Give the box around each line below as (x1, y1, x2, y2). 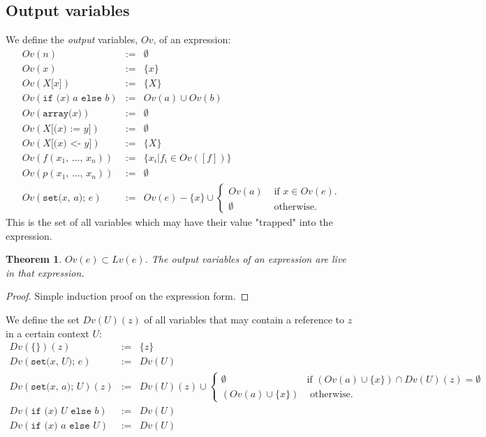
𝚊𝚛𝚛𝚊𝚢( (43, 108, 73, 118)
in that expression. (6, 265, 84, 279)
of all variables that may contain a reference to (144, 312, 344, 327)
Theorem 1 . (6, 252, 62, 266)
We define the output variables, (6, 32, 138, 47)
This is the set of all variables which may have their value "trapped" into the (6, 215, 333, 229)
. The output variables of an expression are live (145, 252, 346, 266)
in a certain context (6, 325, 89, 340)
